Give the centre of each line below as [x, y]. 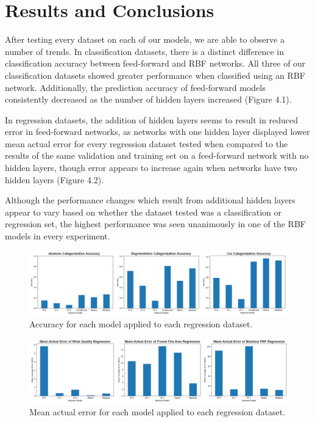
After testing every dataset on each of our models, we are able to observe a [145, 39]
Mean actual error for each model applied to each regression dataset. [157, 412]
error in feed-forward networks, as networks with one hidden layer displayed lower [157, 132]
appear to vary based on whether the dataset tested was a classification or [143, 212]
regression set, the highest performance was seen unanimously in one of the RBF [155, 224]
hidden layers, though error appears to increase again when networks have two [151, 168]
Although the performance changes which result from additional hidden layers [150, 200]
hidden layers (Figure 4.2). [55, 179]
